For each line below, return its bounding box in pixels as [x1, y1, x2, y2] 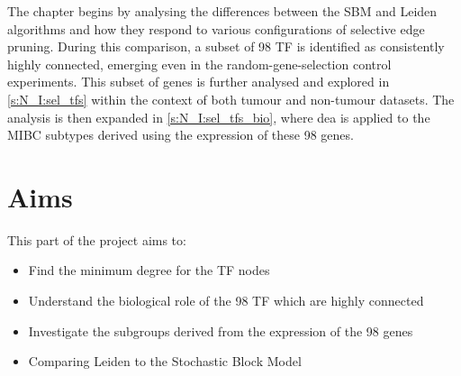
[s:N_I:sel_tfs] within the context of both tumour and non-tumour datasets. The [7, 89, 455, 108]
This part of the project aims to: [7, 230, 186, 249]
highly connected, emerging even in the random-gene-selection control [7, 54, 392, 73]
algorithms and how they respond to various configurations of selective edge [7, 19, 425, 38]
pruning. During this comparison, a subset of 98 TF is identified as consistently [7, 37, 445, 56]
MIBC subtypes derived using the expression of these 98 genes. [7, 125, 354, 144]
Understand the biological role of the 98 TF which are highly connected [28, 291, 424, 310]
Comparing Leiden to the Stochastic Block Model [28, 352, 302, 371]
